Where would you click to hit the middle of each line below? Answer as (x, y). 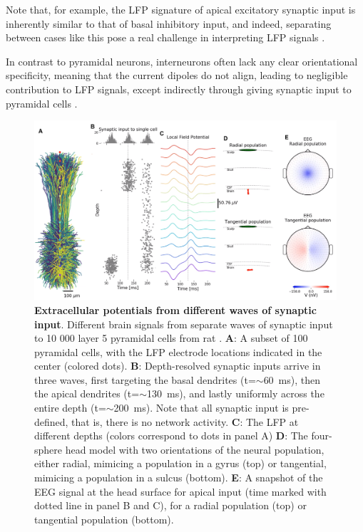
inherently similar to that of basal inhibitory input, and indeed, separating (169, 23)
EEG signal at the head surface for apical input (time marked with (180, 491)
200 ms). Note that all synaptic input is (201, 408)
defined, (51, 421)
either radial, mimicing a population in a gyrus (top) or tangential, (180, 463)
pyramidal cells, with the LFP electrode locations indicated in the (178, 351)
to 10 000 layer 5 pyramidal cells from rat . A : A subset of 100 (171, 338)
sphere (48, 449)
